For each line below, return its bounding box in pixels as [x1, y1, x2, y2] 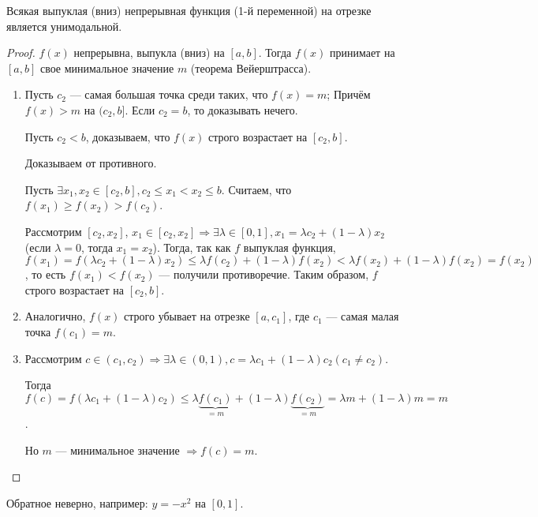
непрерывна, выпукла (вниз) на [73, 44, 225, 61]
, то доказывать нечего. [187, 101, 298, 118]
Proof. [6, 44, 35, 61]
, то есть [24, 266, 66, 283]
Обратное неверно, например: [6, 494, 148, 511]
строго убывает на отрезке [124, 308, 250, 324]
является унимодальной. [6, 17, 122, 34]
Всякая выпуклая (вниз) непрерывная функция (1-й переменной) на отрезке [6, 2, 372, 18]
